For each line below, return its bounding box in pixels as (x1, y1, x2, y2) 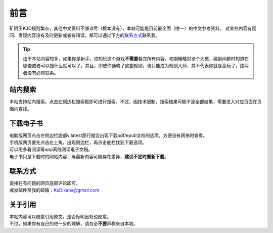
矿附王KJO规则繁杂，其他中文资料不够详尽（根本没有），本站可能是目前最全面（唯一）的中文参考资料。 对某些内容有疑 (9, 25, 257, 31)
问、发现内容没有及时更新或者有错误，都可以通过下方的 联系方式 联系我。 (9, 32, 160, 38)
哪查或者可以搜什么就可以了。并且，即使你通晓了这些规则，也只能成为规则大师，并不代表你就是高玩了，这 (23, 63, 245, 69)
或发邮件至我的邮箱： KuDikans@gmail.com (9, 187, 100, 193)
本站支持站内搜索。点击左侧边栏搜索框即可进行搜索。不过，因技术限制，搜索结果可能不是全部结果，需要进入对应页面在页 (9, 99, 262, 105)
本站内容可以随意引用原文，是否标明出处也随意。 (9, 214, 111, 220)
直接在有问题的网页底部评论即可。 (9, 180, 80, 186)
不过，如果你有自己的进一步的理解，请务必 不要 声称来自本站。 (9, 220, 138, 227)
